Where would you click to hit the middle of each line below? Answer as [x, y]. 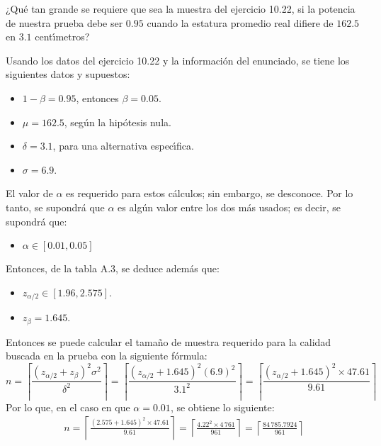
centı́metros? [62, 37]
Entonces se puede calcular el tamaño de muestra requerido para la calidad [169, 341]
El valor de [29, 193]
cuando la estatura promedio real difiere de [240, 22]
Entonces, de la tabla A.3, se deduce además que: [113, 268]
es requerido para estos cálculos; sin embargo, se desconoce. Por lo [210, 193]
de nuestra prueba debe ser [64, 22]
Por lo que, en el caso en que [68, 407]
